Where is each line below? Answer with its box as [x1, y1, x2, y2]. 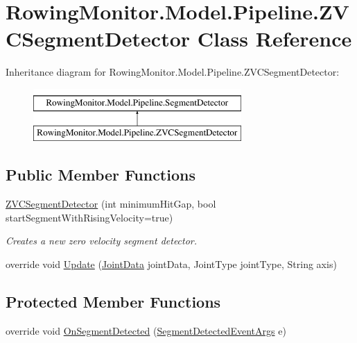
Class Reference [197, 24, 352, 53]
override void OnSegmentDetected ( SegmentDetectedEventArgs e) [6, 323, 286, 337]
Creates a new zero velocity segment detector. [6, 233, 198, 248]
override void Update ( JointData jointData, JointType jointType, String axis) [6, 257, 337, 271]
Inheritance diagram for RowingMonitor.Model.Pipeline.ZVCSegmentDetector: [6, 65, 340, 79]
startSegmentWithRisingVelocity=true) [6, 210, 173, 224]
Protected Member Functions [6, 291, 221, 312]
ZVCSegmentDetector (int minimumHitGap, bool [6, 196, 216, 211]
